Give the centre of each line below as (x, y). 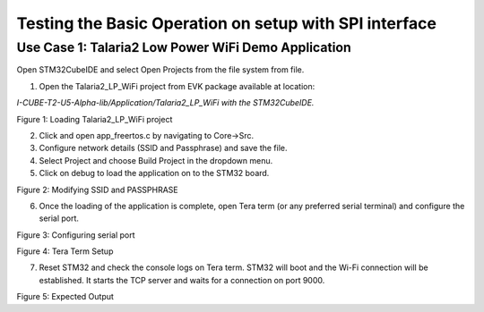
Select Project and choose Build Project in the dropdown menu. (156, 160)
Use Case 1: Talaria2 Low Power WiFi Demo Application (184, 47)
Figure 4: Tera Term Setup (65, 251)
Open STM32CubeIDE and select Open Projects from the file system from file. (160, 70)
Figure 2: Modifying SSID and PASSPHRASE (97, 190)
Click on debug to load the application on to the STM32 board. (154, 173)
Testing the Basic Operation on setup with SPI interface (226, 23)
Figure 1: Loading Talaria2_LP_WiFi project (95, 119)
